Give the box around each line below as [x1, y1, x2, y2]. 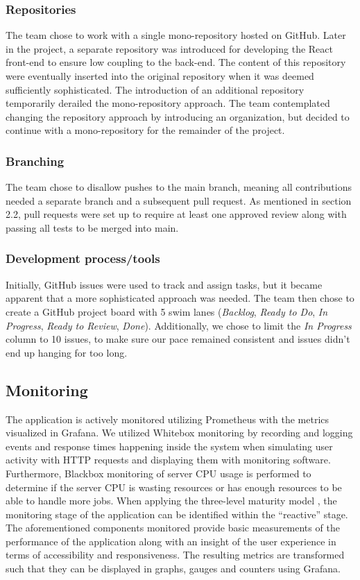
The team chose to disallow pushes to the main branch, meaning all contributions [6, 180, 352, 194]
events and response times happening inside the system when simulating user [6, 438, 333, 453]
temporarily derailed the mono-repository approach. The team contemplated [6, 96, 330, 110]
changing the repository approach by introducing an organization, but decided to [6, 109, 350, 123]
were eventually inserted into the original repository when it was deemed [6, 69, 314, 83]
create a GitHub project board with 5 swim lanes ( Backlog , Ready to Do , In [6, 304, 328, 318]
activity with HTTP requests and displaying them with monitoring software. [6, 452, 331, 467]
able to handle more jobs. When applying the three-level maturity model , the [6, 493, 337, 508]
